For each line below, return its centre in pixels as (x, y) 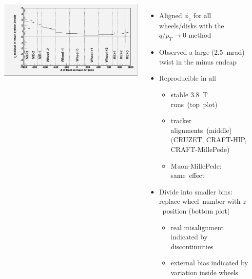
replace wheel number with (200, 201)
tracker (181, 120)
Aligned (171, 15)
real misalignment (197, 227)
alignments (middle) (201, 130)
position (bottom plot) (196, 210)
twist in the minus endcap (198, 61)
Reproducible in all (188, 78)
